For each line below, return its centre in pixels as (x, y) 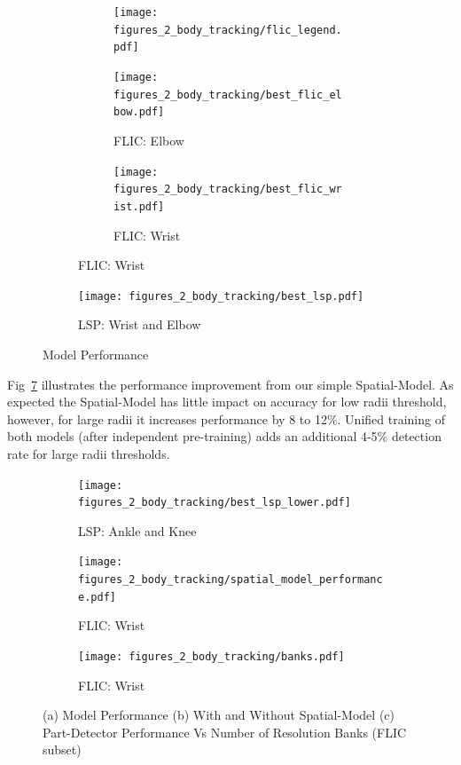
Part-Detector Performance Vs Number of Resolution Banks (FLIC (225, 732)
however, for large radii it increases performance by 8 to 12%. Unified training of (226, 418)
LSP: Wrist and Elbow (140, 324)
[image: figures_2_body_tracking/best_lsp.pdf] (221, 296)
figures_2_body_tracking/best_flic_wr (228, 189)
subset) (62, 749)
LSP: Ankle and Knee (137, 530)
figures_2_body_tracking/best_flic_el (228, 95)
